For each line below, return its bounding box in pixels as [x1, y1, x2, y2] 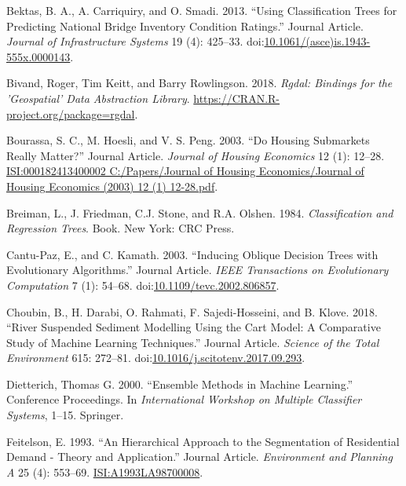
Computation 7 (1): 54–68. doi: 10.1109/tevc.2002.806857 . [6, 276, 280, 293]
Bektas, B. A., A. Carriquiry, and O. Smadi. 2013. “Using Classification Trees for [6, 2, 397, 18]
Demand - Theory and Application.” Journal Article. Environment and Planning [6, 448, 393, 465]
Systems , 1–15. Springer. [6, 407, 124, 423]
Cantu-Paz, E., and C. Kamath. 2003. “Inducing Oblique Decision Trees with [6, 246, 379, 262]
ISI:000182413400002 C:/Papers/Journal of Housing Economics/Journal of [6, 163, 364, 179]
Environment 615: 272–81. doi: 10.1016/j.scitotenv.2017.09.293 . [6, 349, 305, 366]
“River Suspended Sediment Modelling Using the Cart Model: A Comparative [6, 319, 381, 335]
